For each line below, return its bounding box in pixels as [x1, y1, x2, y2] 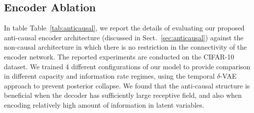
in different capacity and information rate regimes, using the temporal [4, 71, 215, 81]
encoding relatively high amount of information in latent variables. [4, 99, 204, 110]
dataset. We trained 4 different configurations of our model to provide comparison [4, 61, 251, 71]
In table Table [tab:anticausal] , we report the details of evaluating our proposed [4, 23, 245, 33]
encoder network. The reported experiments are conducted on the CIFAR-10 [4, 51, 234, 61]
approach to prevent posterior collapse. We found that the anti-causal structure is [4, 80, 250, 90]
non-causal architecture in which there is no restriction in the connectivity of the [4, 42, 247, 52]
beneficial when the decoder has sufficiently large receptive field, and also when [4, 90, 242, 100]
